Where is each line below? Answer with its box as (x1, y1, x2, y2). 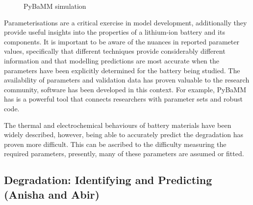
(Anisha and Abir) (4, 186, 100, 202)
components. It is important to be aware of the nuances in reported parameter (4, 36, 239, 46)
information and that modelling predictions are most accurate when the (4, 55, 219, 65)
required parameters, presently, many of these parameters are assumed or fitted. (4, 148, 244, 159)
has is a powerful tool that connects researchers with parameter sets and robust (4, 94, 243, 104)
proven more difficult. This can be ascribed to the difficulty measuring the (4, 139, 227, 149)
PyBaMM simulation (24, 1, 86, 11)
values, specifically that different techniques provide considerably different (4, 46, 226, 56)
